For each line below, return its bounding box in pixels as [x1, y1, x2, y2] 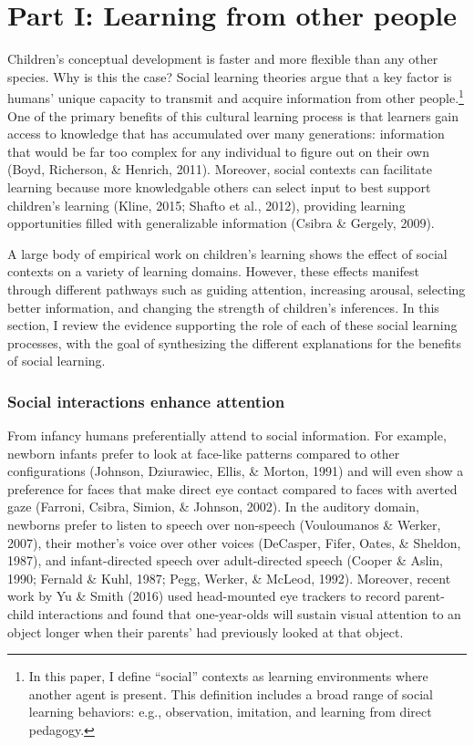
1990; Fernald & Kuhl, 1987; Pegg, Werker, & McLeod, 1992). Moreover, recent [7, 568, 451, 587]
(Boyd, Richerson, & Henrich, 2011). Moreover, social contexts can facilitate [7, 160, 432, 179]
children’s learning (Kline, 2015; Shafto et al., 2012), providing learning [7, 195, 406, 214]
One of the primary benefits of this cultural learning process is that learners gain [7, 106, 459, 125]
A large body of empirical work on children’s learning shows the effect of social [7, 243, 448, 263]
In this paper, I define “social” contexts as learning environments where [28, 667, 428, 686]
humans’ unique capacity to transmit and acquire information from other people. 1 [7, 86, 464, 107]
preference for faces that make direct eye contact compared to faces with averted [7, 479, 458, 498]
